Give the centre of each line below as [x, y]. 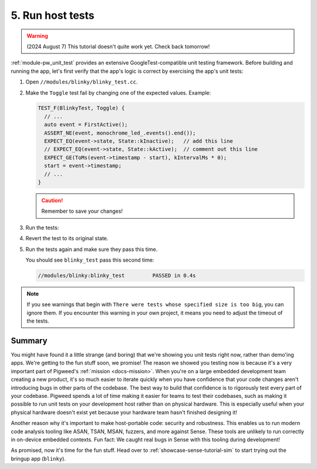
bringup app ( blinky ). [38, 458]
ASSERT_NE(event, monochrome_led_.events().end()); [120, 133]
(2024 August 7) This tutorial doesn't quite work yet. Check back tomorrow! [118, 46]
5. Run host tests [53, 15]
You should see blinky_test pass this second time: [90, 260]
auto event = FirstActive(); [86, 125]
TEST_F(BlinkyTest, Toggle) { [81, 108]
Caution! [52, 200]
